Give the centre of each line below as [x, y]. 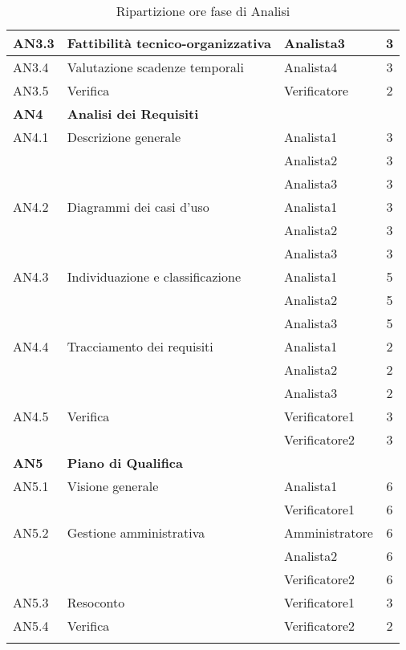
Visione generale [113, 486]
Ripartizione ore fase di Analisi [203, 11]
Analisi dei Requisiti [133, 114]
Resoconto [96, 602]
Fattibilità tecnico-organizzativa [169, 43]
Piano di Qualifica [125, 463]
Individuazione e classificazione [154, 276]
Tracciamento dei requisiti [140, 346]
